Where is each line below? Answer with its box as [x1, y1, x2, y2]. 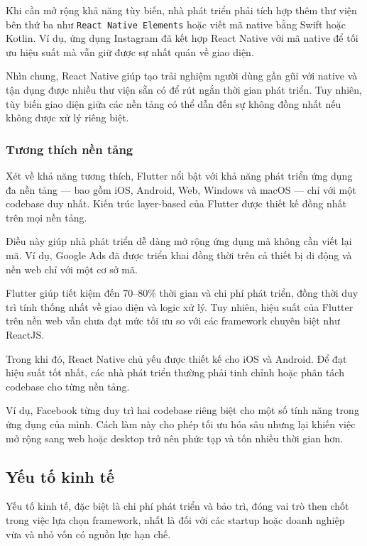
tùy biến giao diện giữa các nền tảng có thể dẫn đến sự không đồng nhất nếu [6, 96, 341, 111]
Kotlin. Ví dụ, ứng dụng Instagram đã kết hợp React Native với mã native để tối [6, 31, 358, 45]
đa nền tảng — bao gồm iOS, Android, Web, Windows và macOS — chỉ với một [6, 182, 356, 197]
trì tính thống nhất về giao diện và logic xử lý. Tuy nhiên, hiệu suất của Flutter [6, 299, 354, 314]
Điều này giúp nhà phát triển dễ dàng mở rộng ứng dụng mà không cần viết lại [6, 234, 352, 249]
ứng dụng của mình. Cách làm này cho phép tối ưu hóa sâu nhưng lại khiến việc [6, 416, 356, 431]
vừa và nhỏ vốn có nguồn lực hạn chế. [6, 526, 171, 541]
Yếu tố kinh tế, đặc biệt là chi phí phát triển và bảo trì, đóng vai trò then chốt [6, 498, 349, 513]
